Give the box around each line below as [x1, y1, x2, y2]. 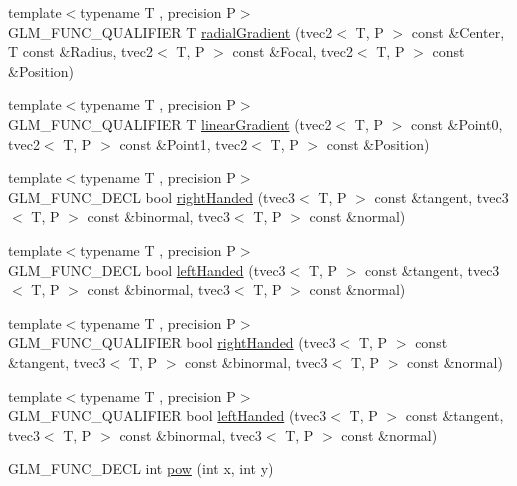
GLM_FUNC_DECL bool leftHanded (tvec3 [8, 259, 286, 280]
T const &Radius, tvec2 [8, 41, 153, 62]
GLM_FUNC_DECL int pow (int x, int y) [8, 458, 274, 479]
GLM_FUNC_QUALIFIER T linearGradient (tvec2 [8, 113, 332, 134]
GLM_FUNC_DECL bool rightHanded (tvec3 [8, 186, 295, 207]
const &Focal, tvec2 [232, 41, 353, 62]
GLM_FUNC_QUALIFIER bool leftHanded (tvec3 [8, 405, 327, 426]
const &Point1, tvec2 [119, 133, 248, 154]
